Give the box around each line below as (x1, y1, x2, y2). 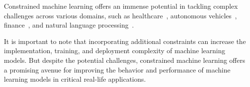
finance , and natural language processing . (4, 20, 134, 30)
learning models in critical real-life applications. (4, 74, 146, 84)
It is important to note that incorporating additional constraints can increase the (4, 36, 246, 46)
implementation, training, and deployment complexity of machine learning (4, 45, 225, 56)
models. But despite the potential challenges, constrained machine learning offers (4, 55, 245, 65)
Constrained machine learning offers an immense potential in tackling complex (4, 1, 238, 11)
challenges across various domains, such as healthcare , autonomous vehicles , (4, 10, 237, 20)
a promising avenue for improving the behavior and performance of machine (4, 64, 231, 74)
